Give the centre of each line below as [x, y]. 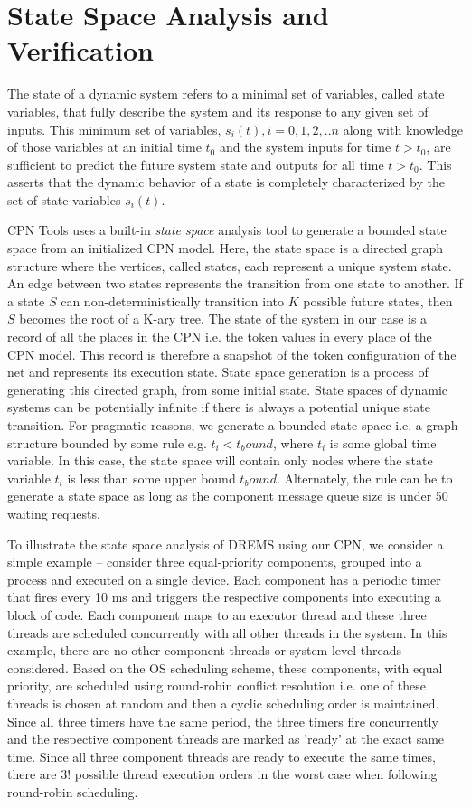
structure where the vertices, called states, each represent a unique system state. [230, 265]
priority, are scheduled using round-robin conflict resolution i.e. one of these [217, 685]
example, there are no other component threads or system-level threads [205, 650]
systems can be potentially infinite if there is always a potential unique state [219, 407]
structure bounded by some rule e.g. [107, 442]
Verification [80, 50]
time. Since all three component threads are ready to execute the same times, [221, 756]
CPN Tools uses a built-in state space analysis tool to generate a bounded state [227, 230]
